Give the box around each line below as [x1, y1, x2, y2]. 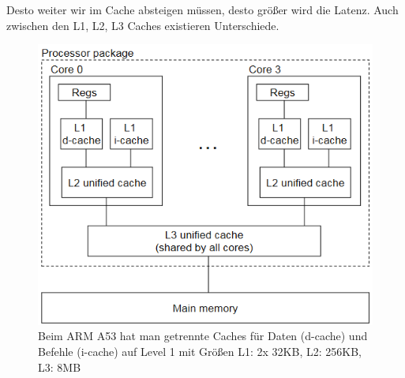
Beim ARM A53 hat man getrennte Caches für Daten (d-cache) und [38, 327, 368, 344]
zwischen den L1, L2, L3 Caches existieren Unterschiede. [6, 17, 279, 33]
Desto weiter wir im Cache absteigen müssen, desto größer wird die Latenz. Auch [6, 2, 399, 17]
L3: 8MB [38, 358, 81, 375]
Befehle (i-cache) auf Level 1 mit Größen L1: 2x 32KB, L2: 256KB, [38, 343, 362, 360]
